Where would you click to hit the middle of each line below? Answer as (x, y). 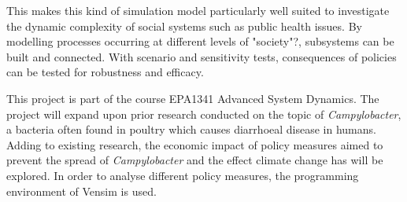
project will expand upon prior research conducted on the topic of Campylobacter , (204, 114)
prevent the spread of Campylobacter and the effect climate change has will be (195, 160)
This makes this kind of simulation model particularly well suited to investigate (198, 10)
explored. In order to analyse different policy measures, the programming (183, 175)
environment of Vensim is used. (81, 191)
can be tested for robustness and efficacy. (105, 72)
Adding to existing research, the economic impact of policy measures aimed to (195, 144)
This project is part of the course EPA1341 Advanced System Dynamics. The (193, 98)
